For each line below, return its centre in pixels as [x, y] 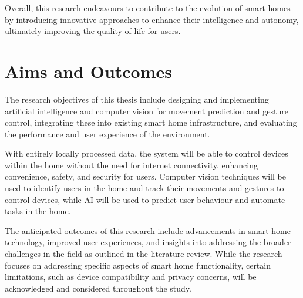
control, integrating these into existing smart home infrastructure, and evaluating [151, 122]
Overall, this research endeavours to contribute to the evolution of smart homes [148, 8]
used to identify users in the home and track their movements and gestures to [144, 188]
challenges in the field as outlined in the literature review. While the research [144, 254]
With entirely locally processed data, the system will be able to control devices [147, 153]
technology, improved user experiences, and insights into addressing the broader [148, 242]
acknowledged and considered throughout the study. [98, 288]
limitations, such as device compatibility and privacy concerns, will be [131, 277]
